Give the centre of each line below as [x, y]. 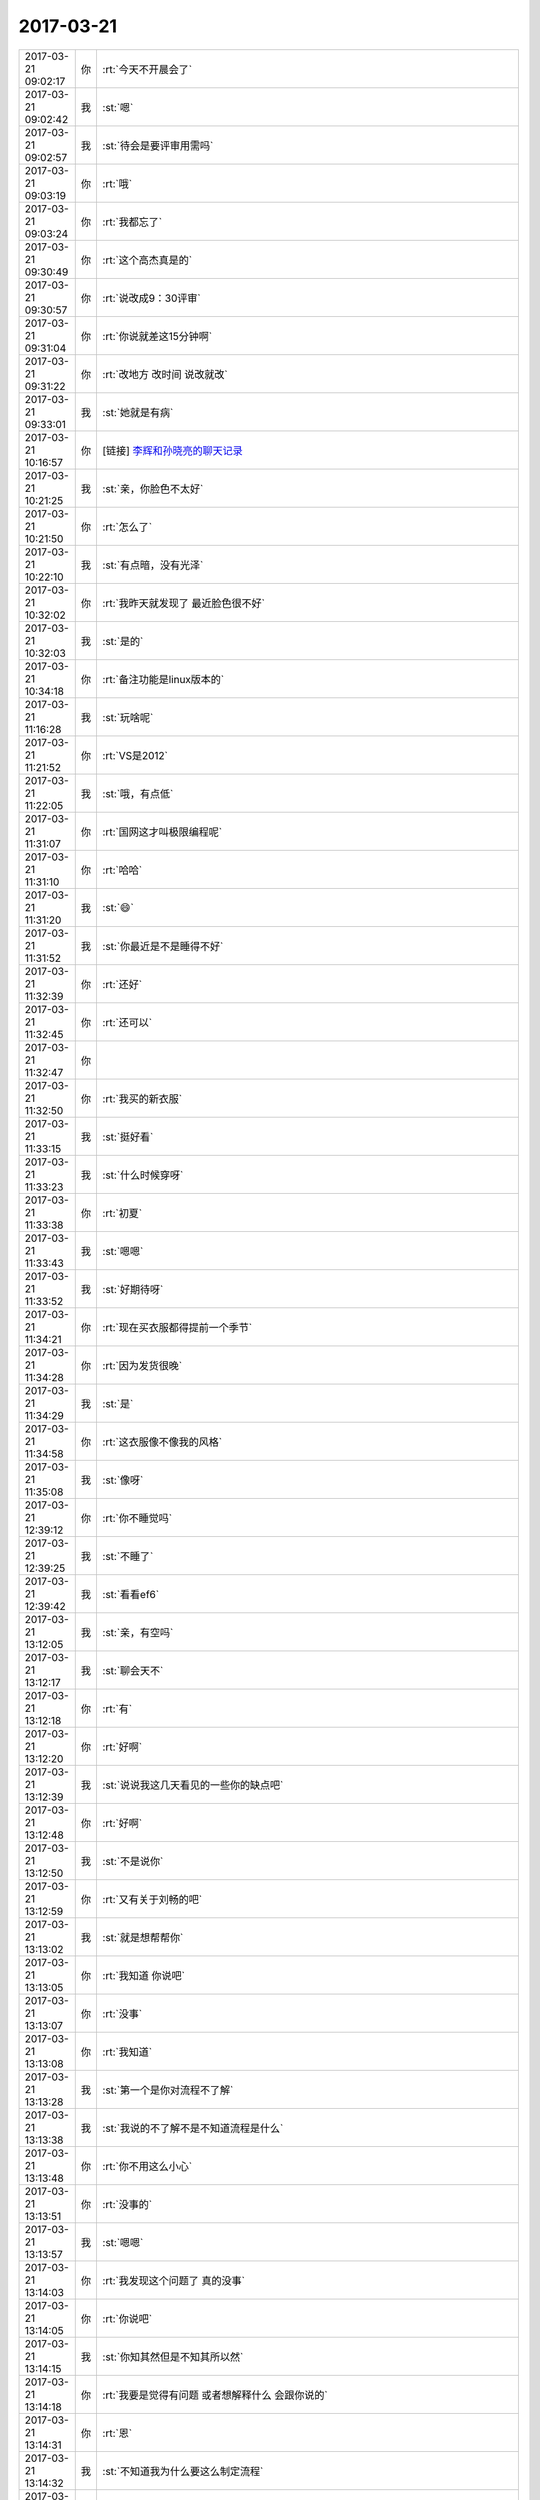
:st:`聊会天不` [133, 1670]
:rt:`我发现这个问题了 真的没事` [173, 2280]
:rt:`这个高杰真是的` [147, 260]
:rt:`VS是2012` [135, 755]
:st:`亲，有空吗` [138, 1632]
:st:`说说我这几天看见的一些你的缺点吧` [193, 1785]
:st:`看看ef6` [131, 1594]
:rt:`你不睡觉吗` [137, 1518]
